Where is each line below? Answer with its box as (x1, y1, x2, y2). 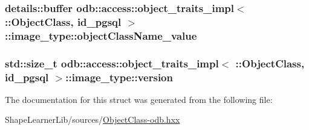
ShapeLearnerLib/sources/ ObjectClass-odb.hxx (5, 113, 180, 126)
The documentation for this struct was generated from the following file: (5, 93, 273, 105)
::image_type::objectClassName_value (5, 28, 197, 43)
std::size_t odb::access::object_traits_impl (5, 55, 219, 70)
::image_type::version (65, 69, 173, 84)
